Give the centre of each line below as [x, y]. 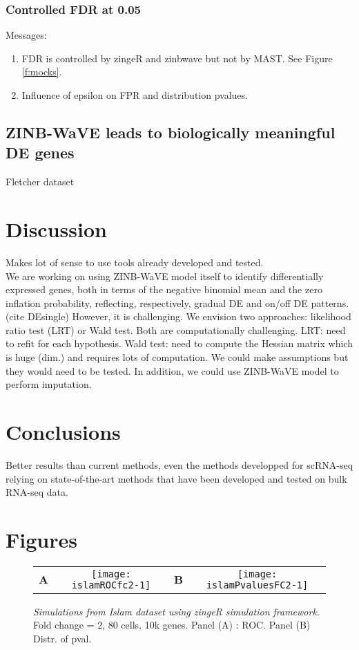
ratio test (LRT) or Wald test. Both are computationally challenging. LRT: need [176, 329]
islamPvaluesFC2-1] [257, 585]
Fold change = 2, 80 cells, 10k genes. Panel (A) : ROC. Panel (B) [172, 625]
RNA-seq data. [37, 492]
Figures [41, 539]
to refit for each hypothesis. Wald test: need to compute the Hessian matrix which [179, 343]
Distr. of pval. [62, 639]
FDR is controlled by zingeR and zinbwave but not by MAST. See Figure [177, 58]
